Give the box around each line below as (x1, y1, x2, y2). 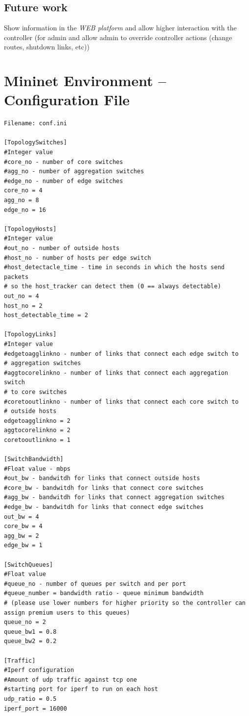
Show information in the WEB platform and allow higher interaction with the (4, 23, 237, 33)
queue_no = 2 (4, 619, 46, 626)
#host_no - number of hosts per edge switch (4, 254, 151, 261)
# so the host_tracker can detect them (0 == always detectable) (4, 283, 221, 290)
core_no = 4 (4, 187, 43, 194)
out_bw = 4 (4, 513, 39, 520)
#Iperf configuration (4, 667, 74, 674)
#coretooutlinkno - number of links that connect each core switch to (4, 398, 239, 405)
